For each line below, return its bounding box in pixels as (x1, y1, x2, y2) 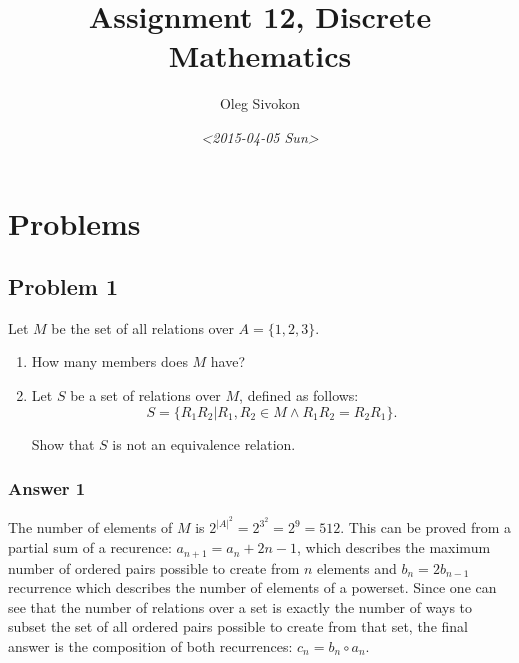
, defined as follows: (239, 385, 359, 406)
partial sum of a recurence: (8, 537, 172, 558)
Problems (8, 202, 141, 243)
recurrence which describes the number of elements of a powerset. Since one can (8, 577, 497, 598)
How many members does (31, 351, 188, 372)
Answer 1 (8, 476, 86, 501)
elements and (317, 557, 397, 578)
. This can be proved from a (340, 517, 512, 538)
